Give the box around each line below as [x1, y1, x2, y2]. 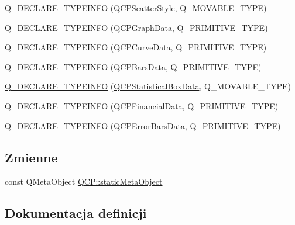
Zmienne [5, 148, 58, 166]
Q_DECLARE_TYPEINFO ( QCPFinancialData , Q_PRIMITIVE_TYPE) [5, 99, 279, 112]
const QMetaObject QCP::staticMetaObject [5, 175, 163, 188]
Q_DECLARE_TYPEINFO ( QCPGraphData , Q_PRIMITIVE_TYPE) [5, 21, 268, 33]
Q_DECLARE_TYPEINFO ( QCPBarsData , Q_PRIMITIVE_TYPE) [5, 60, 262, 72]
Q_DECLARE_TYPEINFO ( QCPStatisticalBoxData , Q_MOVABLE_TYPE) [5, 80, 291, 92]
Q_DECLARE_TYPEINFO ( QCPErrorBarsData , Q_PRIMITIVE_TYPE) [5, 119, 281, 131]
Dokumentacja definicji [5, 204, 147, 222]
